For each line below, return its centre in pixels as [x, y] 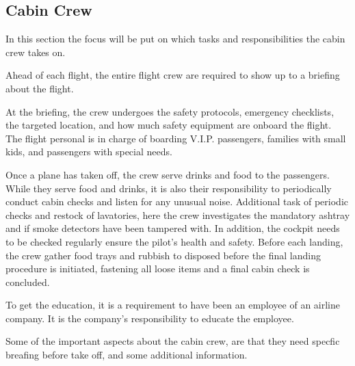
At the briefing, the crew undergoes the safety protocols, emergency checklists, [170, 111]
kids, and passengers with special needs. [89, 152]
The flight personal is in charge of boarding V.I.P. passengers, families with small [176, 138]
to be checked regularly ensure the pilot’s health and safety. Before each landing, [174, 241]
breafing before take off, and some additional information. [127, 355]
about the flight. [40, 88]
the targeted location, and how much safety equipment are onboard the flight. [169, 125]
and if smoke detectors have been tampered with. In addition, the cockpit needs [173, 228]
